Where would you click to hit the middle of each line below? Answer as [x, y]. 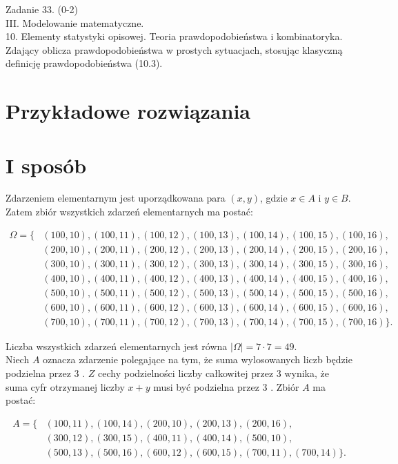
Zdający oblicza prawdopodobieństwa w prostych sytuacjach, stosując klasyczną [174, 49]
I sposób [46, 165]
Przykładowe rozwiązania [128, 111]
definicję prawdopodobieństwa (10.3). [84, 63]
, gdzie [273, 198]
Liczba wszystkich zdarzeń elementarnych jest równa [117, 346]
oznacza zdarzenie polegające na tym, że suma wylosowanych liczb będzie [198, 359]
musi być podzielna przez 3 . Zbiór [226, 386]
